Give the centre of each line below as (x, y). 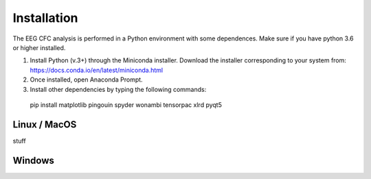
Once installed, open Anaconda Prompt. (87, 80)
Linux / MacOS (45, 124)
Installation (45, 18)
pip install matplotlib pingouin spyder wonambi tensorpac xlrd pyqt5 (126, 105)
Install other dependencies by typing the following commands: (118, 89)
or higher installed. (39, 47)
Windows (33, 160)
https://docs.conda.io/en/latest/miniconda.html (97, 70)
